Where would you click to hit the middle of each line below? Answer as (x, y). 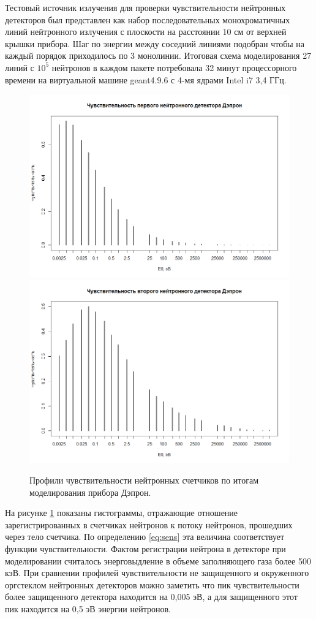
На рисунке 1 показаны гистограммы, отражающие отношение (122, 513)
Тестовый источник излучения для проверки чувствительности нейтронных (145, 7)
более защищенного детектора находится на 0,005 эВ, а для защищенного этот (151, 597)
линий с (20, 67)
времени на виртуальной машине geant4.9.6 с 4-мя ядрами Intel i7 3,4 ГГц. (146, 79)
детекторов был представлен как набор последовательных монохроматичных (148, 19)
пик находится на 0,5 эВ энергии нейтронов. (88, 608)
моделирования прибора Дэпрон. (90, 492)
